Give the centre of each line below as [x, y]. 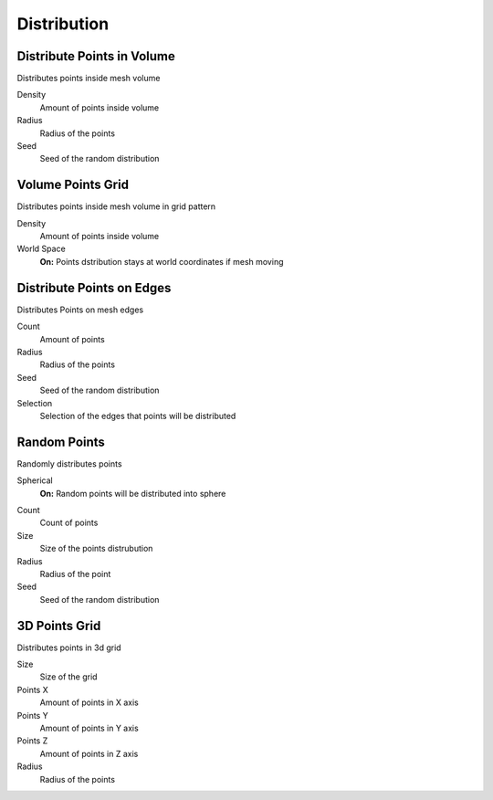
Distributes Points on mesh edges [80, 310]
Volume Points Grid [73, 185]
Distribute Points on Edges [94, 288]
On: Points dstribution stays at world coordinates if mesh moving [162, 261]
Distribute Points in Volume [96, 56]
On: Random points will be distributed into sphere [133, 493]
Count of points [69, 523]
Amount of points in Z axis [89, 753]
